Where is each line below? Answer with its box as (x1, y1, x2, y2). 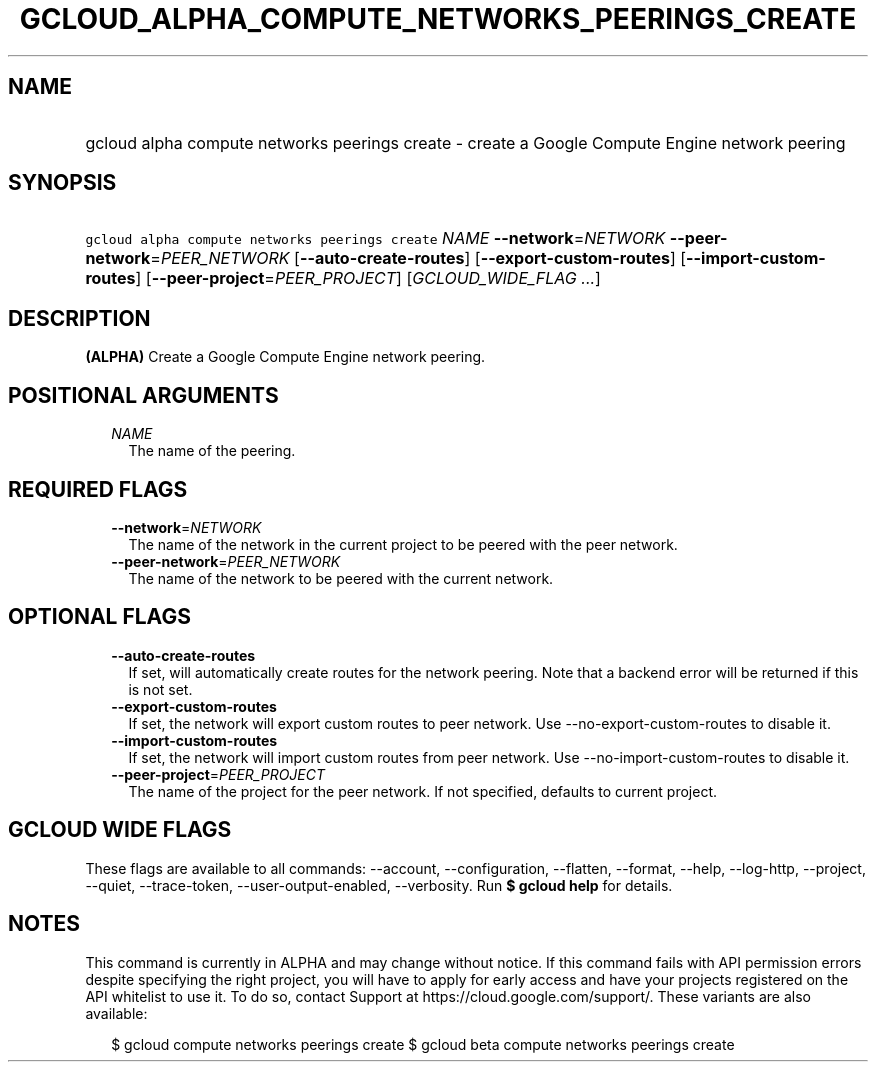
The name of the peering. (128, 442, 296, 460)
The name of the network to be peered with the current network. (128, 569, 554, 587)
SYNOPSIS (8, 170, 117, 196)
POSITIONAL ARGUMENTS (8, 382, 279, 408)
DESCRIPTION (8, 305, 151, 331)
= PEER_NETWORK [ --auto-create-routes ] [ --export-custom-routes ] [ (150, 248, 687, 269)
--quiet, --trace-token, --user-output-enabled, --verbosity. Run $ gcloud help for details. (85, 876, 673, 894)
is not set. (128, 680, 193, 698)
